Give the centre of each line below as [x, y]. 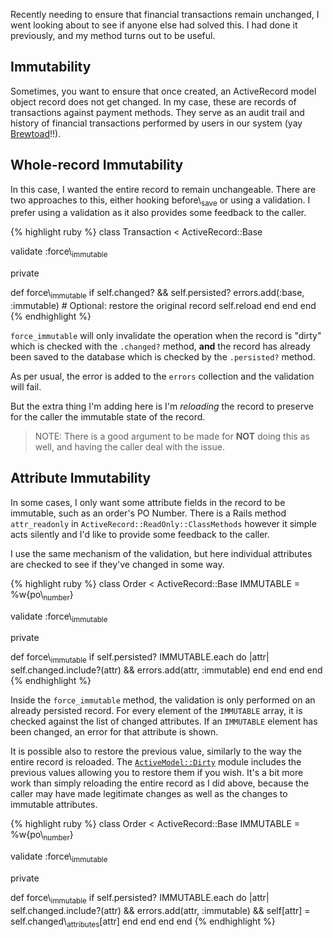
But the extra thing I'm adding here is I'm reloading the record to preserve [162, 406]
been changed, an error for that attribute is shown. [114, 732]
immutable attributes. [54, 805]
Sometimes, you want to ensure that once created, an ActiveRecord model [163, 91]
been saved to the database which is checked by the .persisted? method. [163, 357]
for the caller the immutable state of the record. [108, 417]
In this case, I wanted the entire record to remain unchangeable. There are [163, 189]
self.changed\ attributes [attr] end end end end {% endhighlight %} [143, 922]
